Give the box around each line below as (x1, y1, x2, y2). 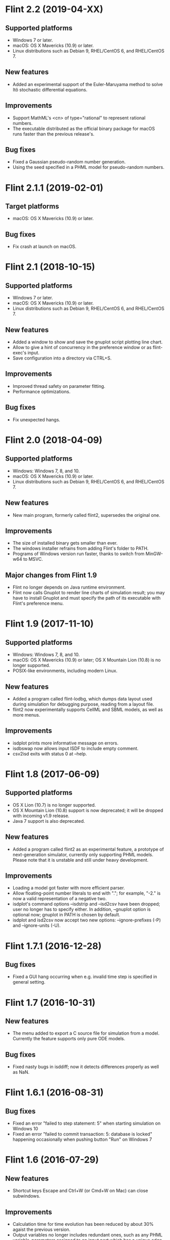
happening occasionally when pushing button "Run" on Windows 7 (12, 1136, 152, 1142)
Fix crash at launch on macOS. (12, 244, 77, 250)
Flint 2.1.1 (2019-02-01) (5, 182, 104, 193)
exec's (12, 350, 27, 356)
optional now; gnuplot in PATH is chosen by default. (12, 912, 120, 918)
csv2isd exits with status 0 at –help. (12, 750, 87, 757)
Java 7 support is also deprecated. (12, 818, 85, 824)
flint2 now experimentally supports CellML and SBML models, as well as (12, 706, 163, 713)
